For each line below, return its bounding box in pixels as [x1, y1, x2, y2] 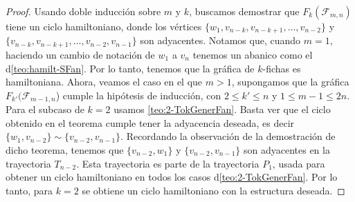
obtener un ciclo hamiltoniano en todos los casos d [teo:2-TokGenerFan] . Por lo [6, 170, 338, 184]
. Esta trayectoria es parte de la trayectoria [76, 156, 260, 170]
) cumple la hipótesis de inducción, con [55, 88, 221, 102]
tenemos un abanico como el [192, 47, 313, 61]
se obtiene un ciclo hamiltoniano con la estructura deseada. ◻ [82, 183, 345, 197]
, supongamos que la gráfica [231, 74, 349, 89]
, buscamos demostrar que [189, 4, 300, 18]
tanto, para [6, 183, 53, 197]
